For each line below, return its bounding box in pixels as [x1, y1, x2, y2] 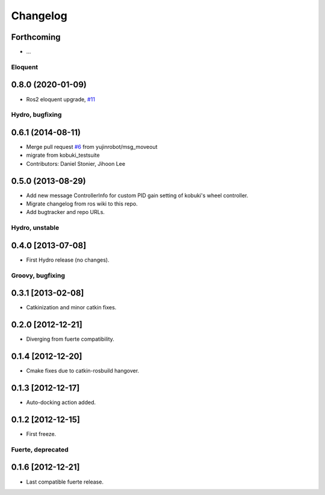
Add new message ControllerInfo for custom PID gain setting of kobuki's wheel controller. [26, 192, 249, 199]
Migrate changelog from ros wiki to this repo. [26, 200, 138, 207]
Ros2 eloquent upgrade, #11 [26, 95, 96, 102]
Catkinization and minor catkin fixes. [26, 304, 117, 311]
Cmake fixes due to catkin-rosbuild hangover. [26, 367, 140, 374]
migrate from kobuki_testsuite [26, 151, 100, 159]
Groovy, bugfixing [11, 271, 66, 280]
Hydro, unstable [11, 224, 60, 232]
